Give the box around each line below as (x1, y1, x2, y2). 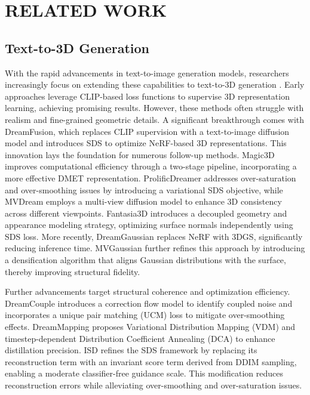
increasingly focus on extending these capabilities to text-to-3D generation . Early (5, 78, 305, 91)
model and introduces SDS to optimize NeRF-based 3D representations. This (5, 137, 287, 149)
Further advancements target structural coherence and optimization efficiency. (5, 285, 290, 298)
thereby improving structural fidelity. (5, 265, 140, 277)
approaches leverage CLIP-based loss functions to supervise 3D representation (5, 90, 290, 102)
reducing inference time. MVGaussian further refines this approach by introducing (5, 242, 305, 254)
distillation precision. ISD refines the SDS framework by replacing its (5, 344, 257, 356)
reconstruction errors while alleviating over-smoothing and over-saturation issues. (5, 379, 302, 391)
